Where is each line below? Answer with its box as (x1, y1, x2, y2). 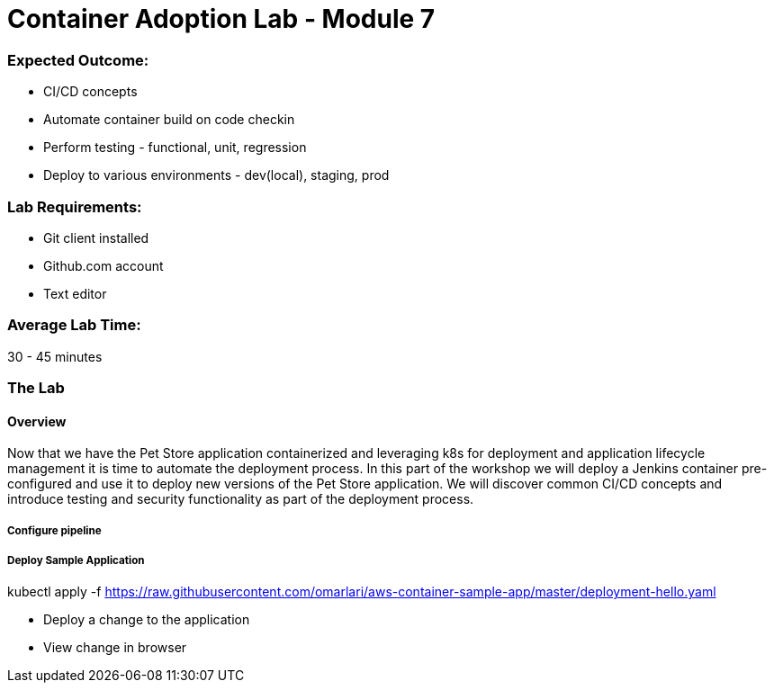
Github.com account (43, 257, 164, 273)
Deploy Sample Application (7, 554, 145, 567)
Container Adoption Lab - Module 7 (7, 4, 436, 34)
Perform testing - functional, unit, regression (43, 139, 307, 156)
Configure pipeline (7, 524, 102, 537)
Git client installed (43, 229, 149, 246)
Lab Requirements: (7, 197, 142, 216)
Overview (7, 413, 67, 429)
